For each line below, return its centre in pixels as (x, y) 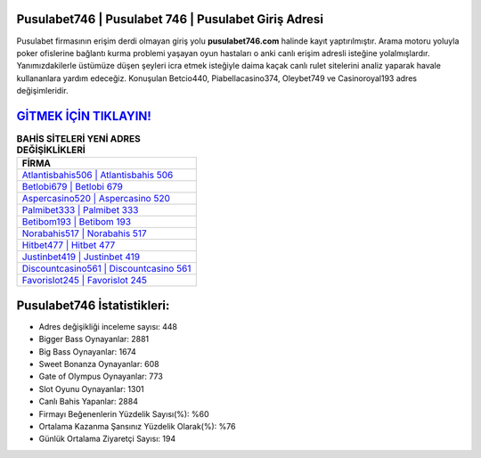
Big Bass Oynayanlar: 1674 (88, 351)
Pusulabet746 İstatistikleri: (93, 305)
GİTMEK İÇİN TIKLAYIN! (84, 116)
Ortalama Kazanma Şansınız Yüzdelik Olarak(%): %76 (137, 426)
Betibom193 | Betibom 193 (77, 222)
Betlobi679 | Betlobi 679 (73, 187)
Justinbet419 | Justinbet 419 (81, 257)
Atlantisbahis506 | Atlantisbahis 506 (98, 176)
